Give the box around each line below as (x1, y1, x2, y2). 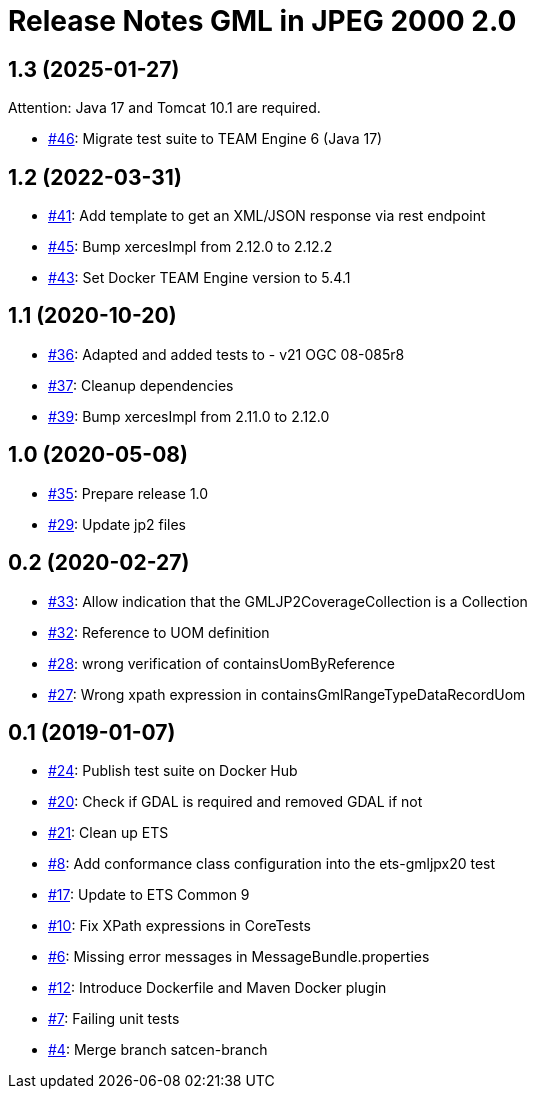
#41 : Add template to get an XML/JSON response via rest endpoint (48, 207, 486, 225)
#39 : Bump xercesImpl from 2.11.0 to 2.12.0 (48, 407, 330, 425)
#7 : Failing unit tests (48, 1010, 180, 1028)
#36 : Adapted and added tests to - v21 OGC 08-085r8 (48, 345, 405, 363)
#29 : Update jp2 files (48, 515, 186, 533)
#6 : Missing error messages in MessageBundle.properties (48, 948, 430, 966)
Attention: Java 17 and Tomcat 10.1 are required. (8, 99, 321, 117)
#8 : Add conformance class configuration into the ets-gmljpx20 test (48, 855, 496, 873)
